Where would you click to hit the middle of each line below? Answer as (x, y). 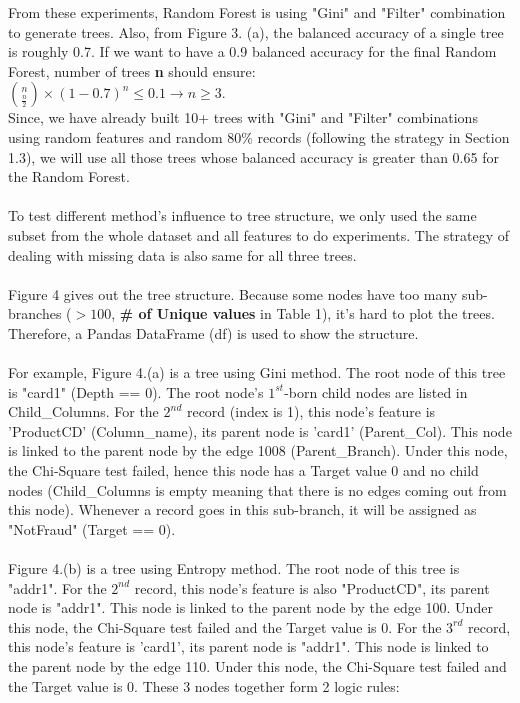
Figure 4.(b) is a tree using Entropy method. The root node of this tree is (234, 568)
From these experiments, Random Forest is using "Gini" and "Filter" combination (257, 12)
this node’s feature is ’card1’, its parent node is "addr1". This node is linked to (248, 646)
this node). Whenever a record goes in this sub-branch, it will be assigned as (242, 509)
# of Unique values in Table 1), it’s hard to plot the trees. (307, 313)
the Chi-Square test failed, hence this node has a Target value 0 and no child (243, 470)
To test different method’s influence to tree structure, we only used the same (242, 215)
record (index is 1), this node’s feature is (311, 411)
